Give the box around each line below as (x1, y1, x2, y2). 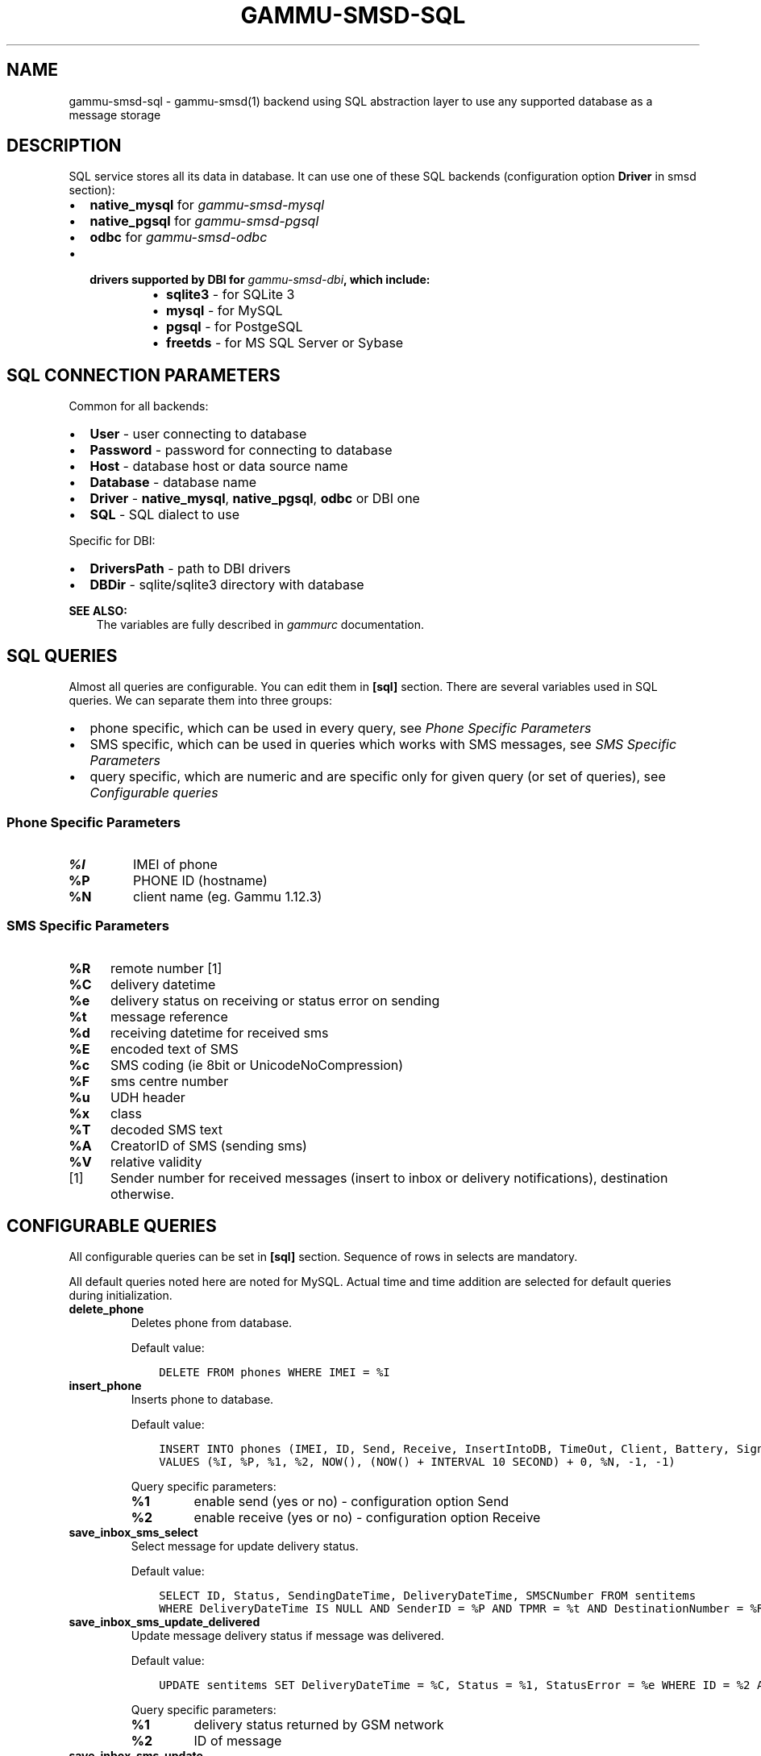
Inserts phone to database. (131, 1392, 274, 1407)
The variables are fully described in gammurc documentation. (96, 618, 424, 632)
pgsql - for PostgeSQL (166, 318, 303, 335)
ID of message (193, 1733, 282, 1750)
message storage (69, 107, 161, 122)
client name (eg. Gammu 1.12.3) (132, 888, 322, 905)
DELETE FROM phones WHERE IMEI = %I (159, 1366, 390, 1379)
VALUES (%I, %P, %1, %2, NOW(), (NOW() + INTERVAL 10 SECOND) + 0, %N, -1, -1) (159, 1455, 676, 1469)
